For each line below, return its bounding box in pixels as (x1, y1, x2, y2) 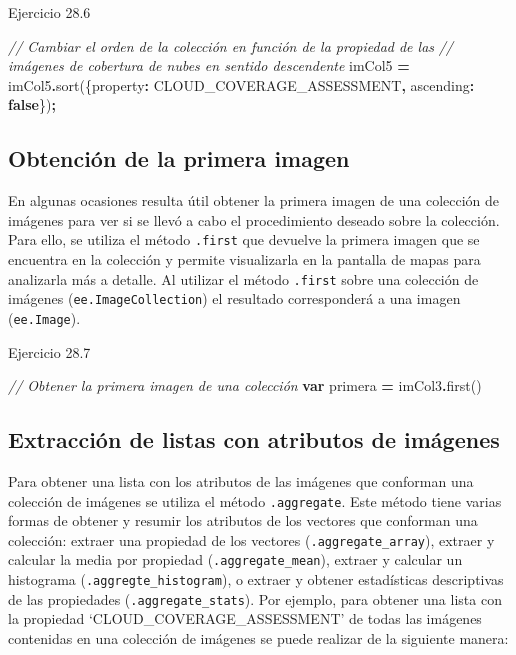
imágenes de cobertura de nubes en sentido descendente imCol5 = (8, 55, 410, 76)
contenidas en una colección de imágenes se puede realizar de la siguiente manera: (8, 628, 509, 649)
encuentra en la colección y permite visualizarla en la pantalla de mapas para (8, 249, 481, 270)
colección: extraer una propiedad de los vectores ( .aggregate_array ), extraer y (8, 529, 495, 550)
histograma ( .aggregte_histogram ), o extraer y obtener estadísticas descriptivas (8, 569, 504, 590)
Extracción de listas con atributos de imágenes (8, 424, 500, 455)
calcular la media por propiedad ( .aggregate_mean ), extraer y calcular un (8, 549, 463, 570)
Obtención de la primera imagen (8, 143, 350, 174)
